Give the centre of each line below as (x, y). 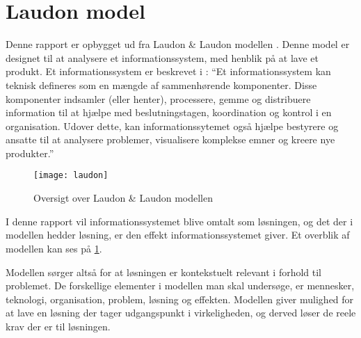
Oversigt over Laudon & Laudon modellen (123, 198)
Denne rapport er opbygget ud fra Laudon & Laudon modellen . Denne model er (178, 44)
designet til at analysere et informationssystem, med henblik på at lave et (162, 57)
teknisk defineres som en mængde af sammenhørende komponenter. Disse (161, 84)
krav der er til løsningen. (58, 326)
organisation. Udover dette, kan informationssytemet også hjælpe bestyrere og (172, 126)
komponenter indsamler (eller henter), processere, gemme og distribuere (158, 98)
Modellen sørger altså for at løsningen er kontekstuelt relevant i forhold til (164, 272)
